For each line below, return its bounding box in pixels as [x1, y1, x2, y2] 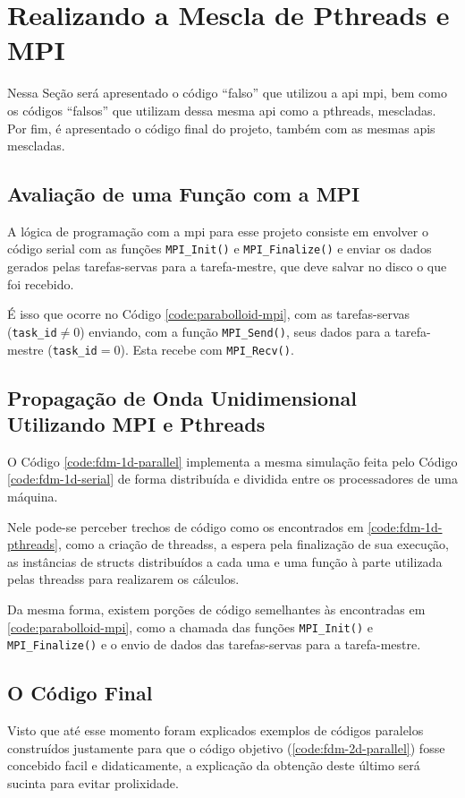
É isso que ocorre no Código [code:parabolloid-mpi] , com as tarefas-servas [7, 305, 410, 323]
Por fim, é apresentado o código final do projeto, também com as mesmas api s [7, 118, 435, 137]
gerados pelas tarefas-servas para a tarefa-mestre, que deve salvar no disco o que [7, 257, 447, 276]
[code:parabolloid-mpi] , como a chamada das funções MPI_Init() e [7, 617, 373, 636]
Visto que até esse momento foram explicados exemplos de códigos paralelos [7, 721, 424, 740]
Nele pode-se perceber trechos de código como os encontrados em [7, 517, 364, 536]
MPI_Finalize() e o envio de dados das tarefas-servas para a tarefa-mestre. [7, 635, 421, 654]
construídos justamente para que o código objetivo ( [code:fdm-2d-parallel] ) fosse [7, 738, 445, 757]
